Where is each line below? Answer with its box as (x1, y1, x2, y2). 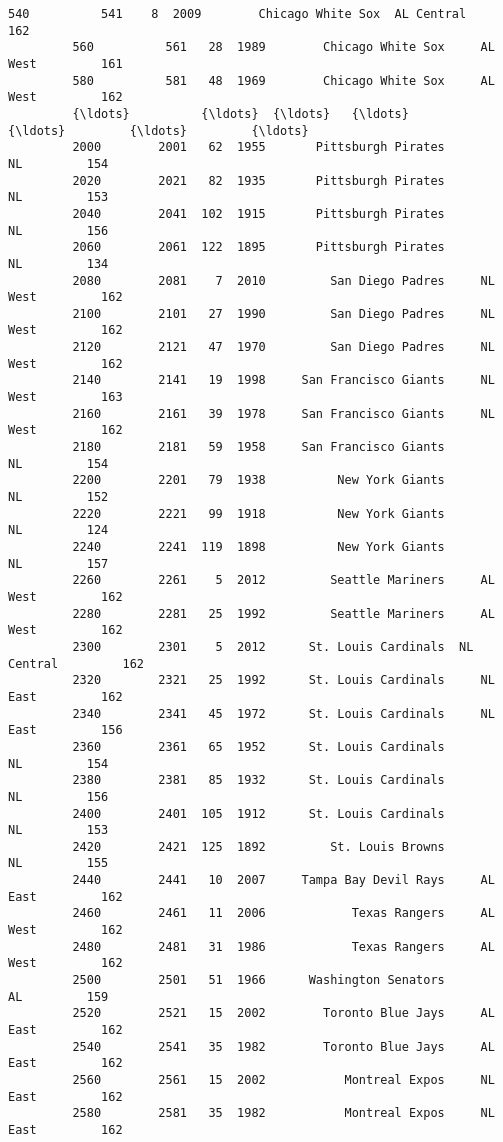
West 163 (8, 390, 123, 405)
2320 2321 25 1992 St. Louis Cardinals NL (72, 673, 495, 688)
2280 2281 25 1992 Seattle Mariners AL (72, 606, 495, 621)
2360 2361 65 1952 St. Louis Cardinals (72, 739, 445, 754)
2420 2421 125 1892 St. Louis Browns (72, 839, 445, 854)
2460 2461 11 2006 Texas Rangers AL (72, 906, 495, 921)
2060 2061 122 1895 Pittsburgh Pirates (72, 240, 445, 255)
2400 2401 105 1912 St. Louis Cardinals (72, 806, 445, 821)
